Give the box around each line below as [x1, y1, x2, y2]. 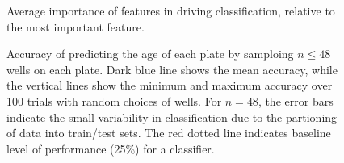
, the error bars [258, 92, 334, 109]
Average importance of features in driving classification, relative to [6, 2, 335, 19]
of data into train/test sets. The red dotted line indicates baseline [6, 124, 331, 141]
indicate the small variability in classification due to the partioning [6, 108, 338, 125]
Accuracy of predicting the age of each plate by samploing [6, 45, 294, 62]
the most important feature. [6, 18, 145, 35]
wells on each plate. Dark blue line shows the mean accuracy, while [6, 61, 338, 77]
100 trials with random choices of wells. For [6, 92, 222, 109]
